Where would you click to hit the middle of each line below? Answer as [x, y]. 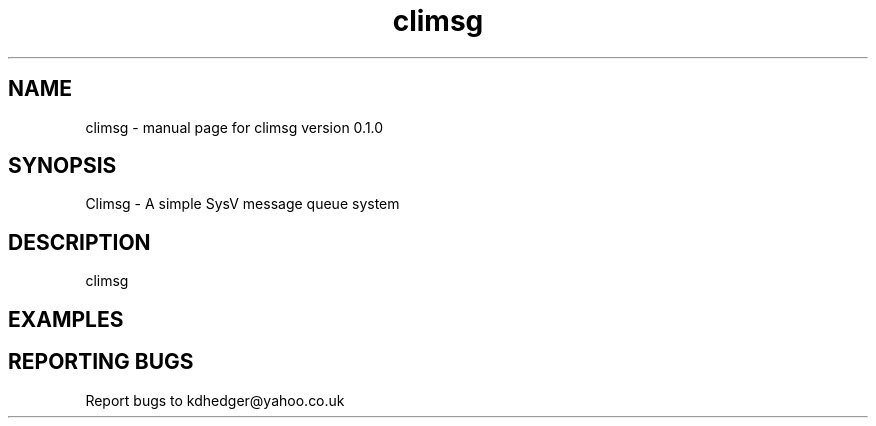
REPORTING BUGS [101, 362]
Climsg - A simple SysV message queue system [242, 204]
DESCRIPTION [79, 242]
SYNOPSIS [62, 166]
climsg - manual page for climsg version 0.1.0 [234, 127]
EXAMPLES [66, 319]
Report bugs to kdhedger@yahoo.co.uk [215, 400]
